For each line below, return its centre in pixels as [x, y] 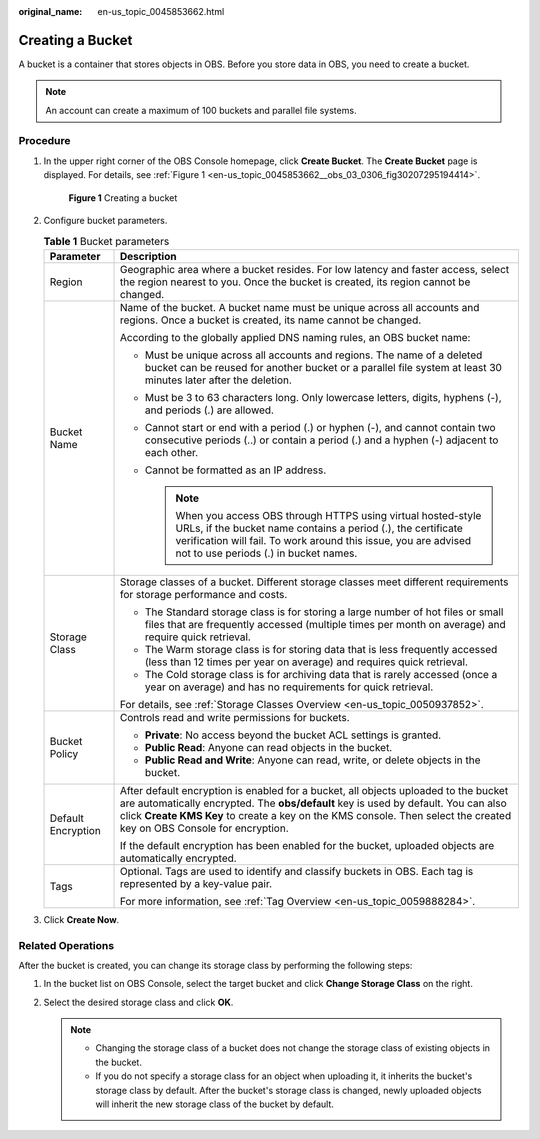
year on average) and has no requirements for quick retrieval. [289, 687]
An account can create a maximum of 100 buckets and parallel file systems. [201, 110]
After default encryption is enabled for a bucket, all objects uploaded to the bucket [314, 790]
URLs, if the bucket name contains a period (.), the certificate [319, 528]
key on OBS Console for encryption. [204, 828]
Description [148, 256]
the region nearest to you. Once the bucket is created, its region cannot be [295, 282]
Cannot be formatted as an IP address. [236, 470]
